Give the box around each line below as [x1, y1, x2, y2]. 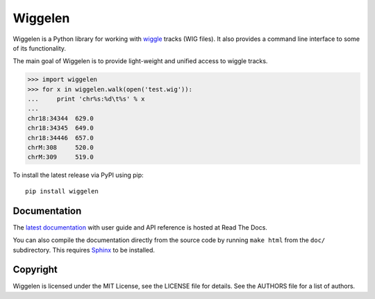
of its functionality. [12, 44, 66, 52]
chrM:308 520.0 [27, 144, 94, 152]
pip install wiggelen [25, 187, 99, 195]
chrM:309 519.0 [27, 153, 94, 161]
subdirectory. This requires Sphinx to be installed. [12, 246, 156, 254]
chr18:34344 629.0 [27, 114, 94, 122]
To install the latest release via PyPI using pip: [12, 171, 144, 180]
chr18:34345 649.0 [27, 124, 94, 132]
